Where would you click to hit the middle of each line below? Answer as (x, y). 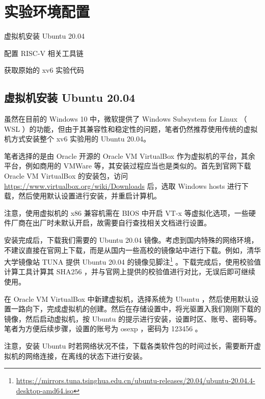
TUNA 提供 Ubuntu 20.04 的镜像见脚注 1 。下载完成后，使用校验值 (152, 261)
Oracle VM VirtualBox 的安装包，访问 (66, 176)
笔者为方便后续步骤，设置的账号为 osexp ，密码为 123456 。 (103, 329)
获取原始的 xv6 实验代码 (44, 70)
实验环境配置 (47, 11)
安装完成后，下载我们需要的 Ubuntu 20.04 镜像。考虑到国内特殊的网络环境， (131, 240)
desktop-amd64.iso (45, 390)
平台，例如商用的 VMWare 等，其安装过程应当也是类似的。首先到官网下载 (128, 166)
